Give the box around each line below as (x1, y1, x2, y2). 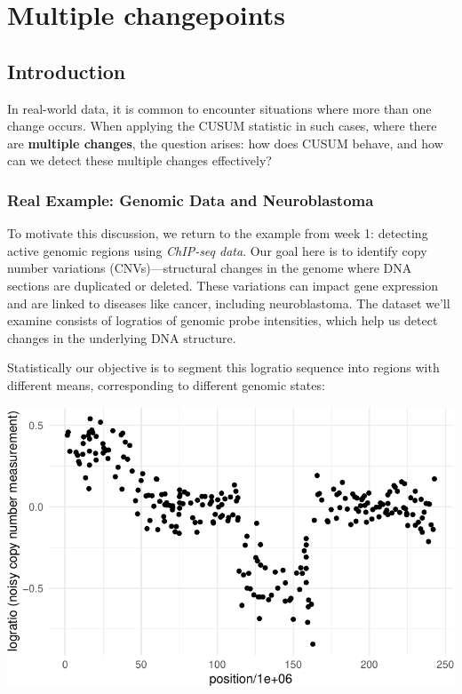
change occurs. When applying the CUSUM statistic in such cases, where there (7, 116, 437, 135)
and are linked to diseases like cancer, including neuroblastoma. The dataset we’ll (7, 293, 450, 312)
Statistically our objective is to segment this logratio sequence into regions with (7, 358, 440, 377)
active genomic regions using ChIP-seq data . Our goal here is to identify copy (7, 241, 427, 259)
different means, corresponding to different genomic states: (7, 375, 325, 394)
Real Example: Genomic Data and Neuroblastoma (7, 188, 374, 211)
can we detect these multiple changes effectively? (7, 151, 272, 170)
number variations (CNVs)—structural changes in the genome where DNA (7, 259, 412, 277)
